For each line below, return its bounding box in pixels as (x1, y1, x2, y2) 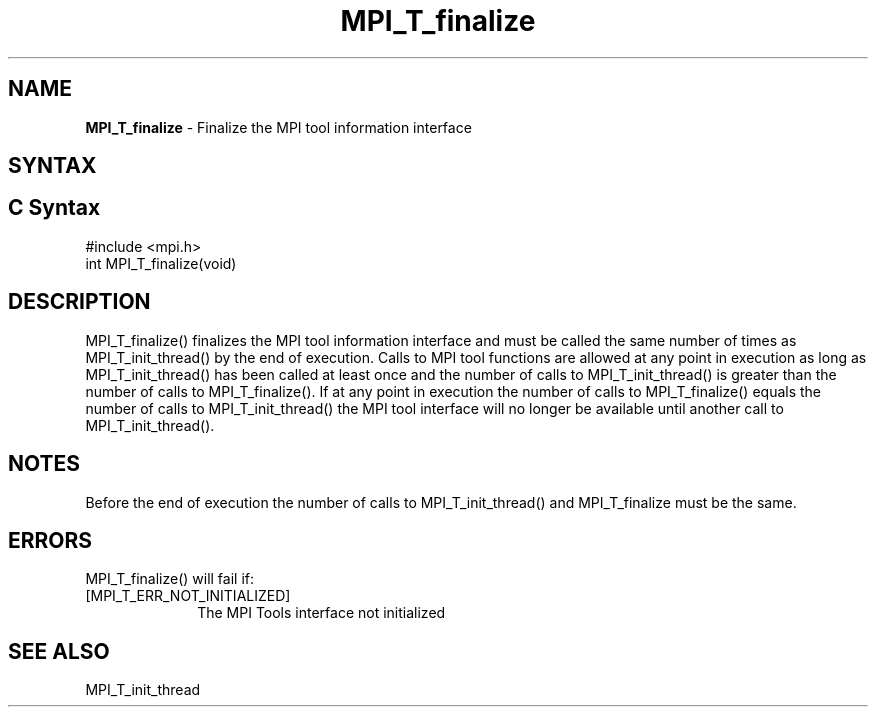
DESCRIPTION (8, 289, 151, 315)
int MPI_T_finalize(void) (85, 254, 237, 272)
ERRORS (8, 527, 93, 553)
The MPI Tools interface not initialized (197, 604, 446, 622)
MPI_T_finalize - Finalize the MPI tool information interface (85, 118, 472, 136)
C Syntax (8, 195, 101, 221)
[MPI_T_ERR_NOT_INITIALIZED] (85, 587, 291, 605)
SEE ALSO (8, 638, 110, 664)
